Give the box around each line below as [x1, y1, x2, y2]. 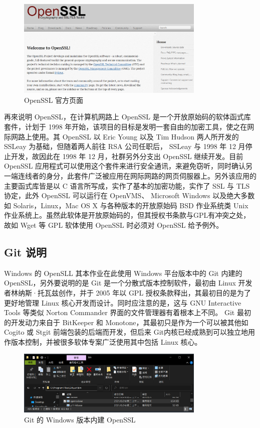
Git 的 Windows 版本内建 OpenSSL [24, 414, 136, 424]
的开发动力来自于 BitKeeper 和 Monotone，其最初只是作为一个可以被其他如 [4, 317, 248, 327]
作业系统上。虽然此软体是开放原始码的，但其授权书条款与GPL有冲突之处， [4, 210, 250, 220]
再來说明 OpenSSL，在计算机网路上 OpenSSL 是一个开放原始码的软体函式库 [4, 111, 251, 122]
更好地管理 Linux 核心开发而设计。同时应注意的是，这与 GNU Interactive [4, 297, 241, 308]
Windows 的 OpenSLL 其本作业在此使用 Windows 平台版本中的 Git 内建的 [4, 267, 242, 278]
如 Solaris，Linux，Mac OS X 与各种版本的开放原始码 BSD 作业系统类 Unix [4, 200, 248, 210]
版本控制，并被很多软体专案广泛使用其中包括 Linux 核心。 [11, 336, 202, 347]
